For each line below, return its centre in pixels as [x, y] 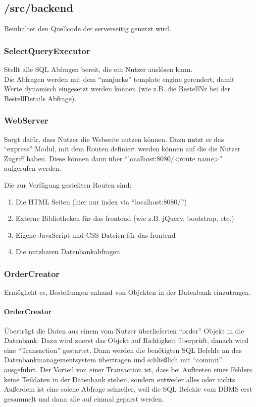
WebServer [26, 120]
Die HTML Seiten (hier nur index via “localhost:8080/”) [101, 201]
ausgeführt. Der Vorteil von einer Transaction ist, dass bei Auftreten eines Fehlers [128, 369]
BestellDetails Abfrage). [40, 98]
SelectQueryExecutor [47, 50]
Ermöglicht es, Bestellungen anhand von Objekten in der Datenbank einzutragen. [128, 292]
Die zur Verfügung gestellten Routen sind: [68, 184]
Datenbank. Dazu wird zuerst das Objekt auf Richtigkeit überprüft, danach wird [126, 340]
